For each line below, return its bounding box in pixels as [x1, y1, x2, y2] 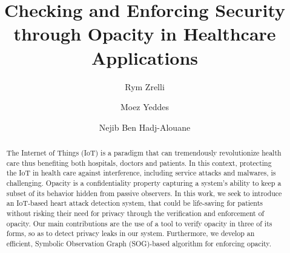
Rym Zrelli [125, 80, 165, 93]
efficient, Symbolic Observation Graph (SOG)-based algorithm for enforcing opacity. [6, 238, 271, 248]
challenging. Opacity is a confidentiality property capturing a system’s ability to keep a [6, 178, 282, 188]
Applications [91, 45, 199, 70]
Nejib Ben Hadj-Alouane [99, 120, 191, 133]
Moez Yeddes [120, 100, 170, 113]
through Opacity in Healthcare [13, 21, 276, 46]
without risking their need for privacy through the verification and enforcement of [6, 208, 265, 218]
